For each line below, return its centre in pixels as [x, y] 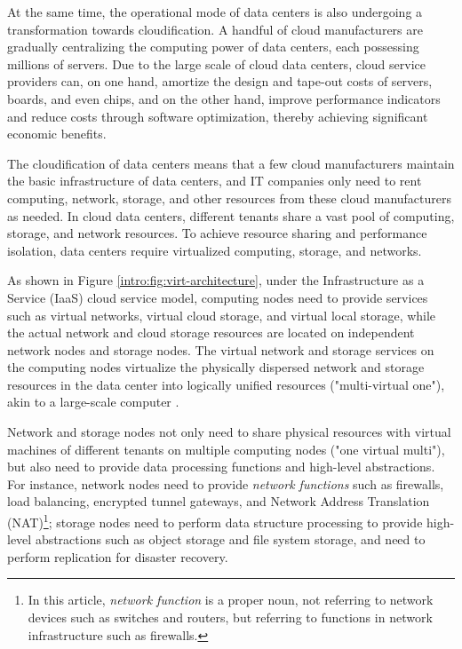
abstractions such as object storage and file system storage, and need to [230, 539]
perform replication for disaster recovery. [118, 556]
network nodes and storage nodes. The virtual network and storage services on [221, 349]
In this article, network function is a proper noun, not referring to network [231, 600]
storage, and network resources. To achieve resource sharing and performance [217, 233]
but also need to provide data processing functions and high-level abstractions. [221, 467]
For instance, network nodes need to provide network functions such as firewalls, [226, 483]
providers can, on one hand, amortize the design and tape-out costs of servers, [220, 81]
